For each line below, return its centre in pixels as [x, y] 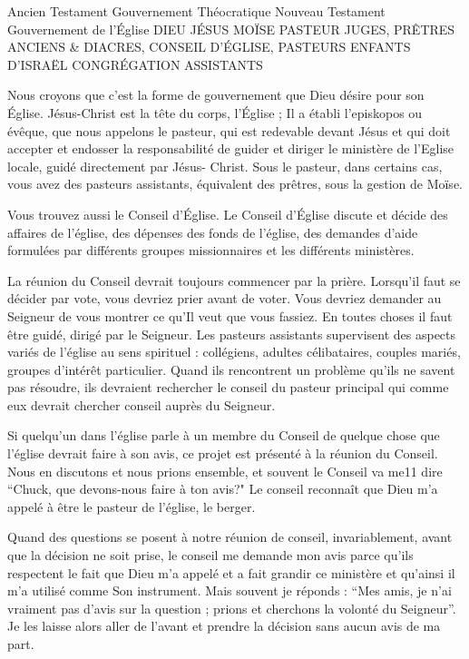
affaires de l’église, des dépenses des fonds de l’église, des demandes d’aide [213, 232]
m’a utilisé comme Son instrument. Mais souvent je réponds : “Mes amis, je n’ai [230, 590]
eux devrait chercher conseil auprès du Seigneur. [142, 404]
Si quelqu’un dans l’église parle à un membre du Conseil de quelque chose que [224, 435]
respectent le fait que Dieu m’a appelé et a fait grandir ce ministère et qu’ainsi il [231, 572]
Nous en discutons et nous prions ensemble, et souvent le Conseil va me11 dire [225, 471]
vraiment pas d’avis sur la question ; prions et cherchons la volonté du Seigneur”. [232, 608]
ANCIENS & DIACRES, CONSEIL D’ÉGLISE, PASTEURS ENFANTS [209, 47]
